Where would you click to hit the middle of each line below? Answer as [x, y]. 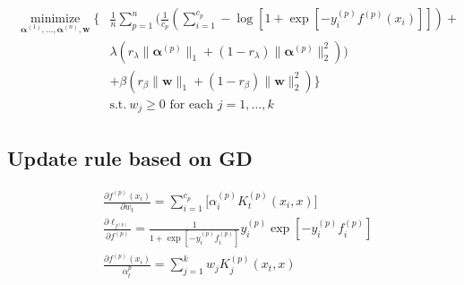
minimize [56, 19]
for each [192, 104]
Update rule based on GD [130, 157]
